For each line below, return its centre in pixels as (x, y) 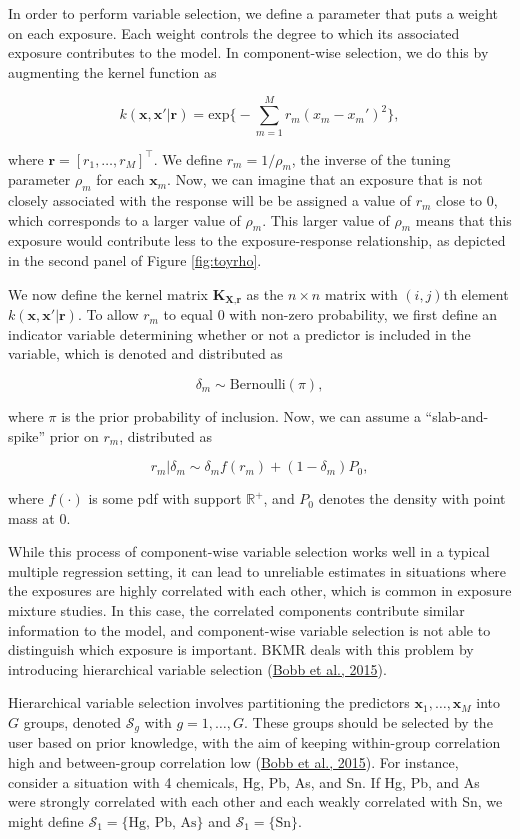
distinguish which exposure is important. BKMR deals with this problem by (241, 649)
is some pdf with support (165, 498)
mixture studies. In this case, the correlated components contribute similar (236, 610)
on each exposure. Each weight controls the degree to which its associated (234, 32)
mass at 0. (39, 517)
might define (46, 820)
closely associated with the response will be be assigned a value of (210, 200)
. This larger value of (326, 219)
